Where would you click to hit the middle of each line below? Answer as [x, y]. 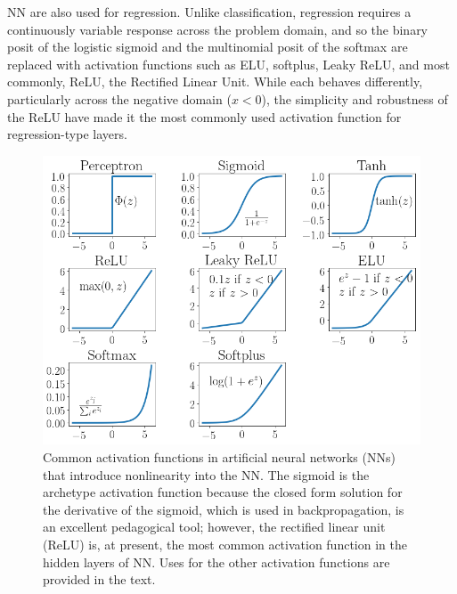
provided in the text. [99, 579]
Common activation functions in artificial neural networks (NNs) [219, 457]
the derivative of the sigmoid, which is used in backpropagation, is [224, 509]
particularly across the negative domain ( [119, 98]
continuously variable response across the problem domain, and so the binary [218, 29]
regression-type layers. [67, 134]
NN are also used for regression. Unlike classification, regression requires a [209, 12]
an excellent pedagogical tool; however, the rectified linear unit [214, 527]
